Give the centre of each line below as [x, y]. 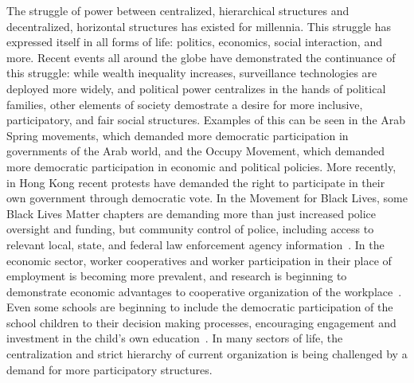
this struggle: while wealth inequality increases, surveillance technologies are [192, 73]
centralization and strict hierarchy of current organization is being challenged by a [207, 354]
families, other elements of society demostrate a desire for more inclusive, [185, 104]
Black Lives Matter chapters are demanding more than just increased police [191, 213]
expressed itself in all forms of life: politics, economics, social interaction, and [194, 42]
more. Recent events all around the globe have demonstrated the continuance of [201, 57]
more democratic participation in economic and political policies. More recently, [201, 166]
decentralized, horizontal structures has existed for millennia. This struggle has [199, 26]
